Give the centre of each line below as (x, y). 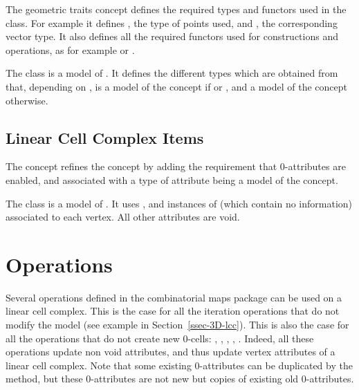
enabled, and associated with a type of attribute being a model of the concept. (172, 179)
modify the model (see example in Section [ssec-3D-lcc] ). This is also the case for (177, 325)
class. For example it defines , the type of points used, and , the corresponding (172, 22)
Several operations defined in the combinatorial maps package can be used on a (174, 297)
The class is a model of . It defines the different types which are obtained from (172, 73)
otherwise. (27, 100)
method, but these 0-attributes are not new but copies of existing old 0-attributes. (180, 379)
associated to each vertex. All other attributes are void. (123, 217)
